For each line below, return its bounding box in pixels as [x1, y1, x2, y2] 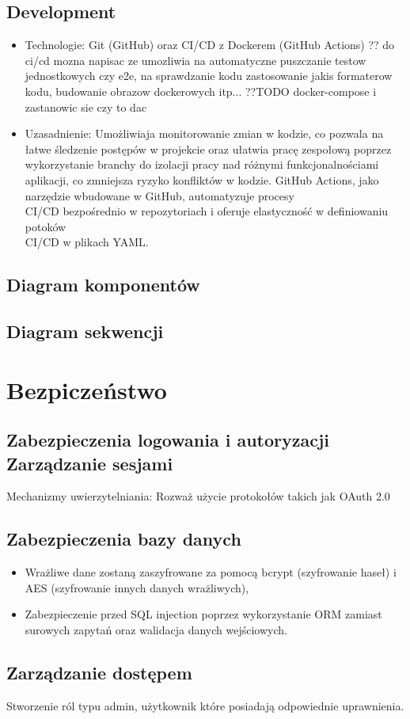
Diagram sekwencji [6, 319, 164, 344]
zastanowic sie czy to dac [25, 98, 147, 115]
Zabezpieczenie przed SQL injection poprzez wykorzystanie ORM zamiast [25, 606, 382, 622]
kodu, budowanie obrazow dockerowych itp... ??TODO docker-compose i [25, 82, 377, 99]
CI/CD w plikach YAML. [25, 234, 149, 250]
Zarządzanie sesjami [6, 451, 173, 475]
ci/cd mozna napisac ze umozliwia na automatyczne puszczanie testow [25, 51, 366, 68]
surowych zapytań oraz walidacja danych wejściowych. [25, 622, 287, 638]
